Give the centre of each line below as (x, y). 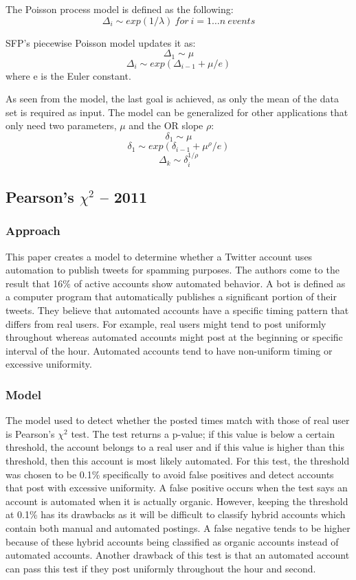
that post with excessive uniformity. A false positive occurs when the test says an (177, 488)
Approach (33, 231)
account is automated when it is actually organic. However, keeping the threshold (177, 501)
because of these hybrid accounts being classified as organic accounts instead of (172, 541)
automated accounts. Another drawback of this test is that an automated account (178, 555)
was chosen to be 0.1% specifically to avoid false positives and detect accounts (170, 474)
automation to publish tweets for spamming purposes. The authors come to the (173, 270)
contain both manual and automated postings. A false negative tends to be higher (178, 528)
